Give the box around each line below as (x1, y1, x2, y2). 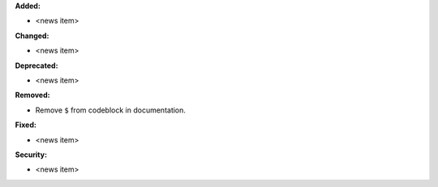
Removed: (15, 90, 50, 100)
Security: (15, 150, 48, 159)
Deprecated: (15, 61, 58, 70)
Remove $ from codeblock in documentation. (35, 105, 187, 115)
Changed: (15, 31, 49, 40)
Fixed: (15, 120, 36, 130)
